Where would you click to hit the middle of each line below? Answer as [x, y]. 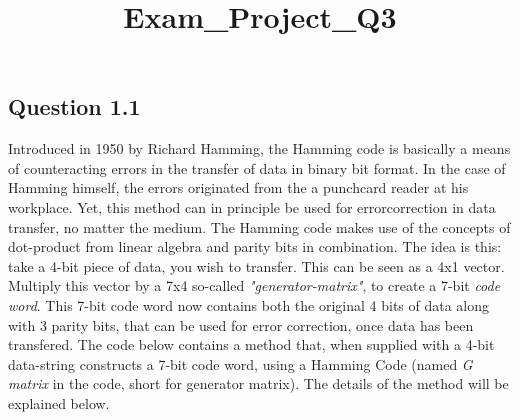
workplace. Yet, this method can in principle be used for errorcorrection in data [252, 206]
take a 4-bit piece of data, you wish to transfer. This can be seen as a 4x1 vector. [256, 265]
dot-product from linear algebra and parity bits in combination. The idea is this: [255, 246]
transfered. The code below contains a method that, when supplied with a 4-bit [251, 344]
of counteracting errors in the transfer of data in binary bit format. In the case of [257, 167]
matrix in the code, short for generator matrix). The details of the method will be [258, 383]
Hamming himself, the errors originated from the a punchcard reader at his [238, 187]
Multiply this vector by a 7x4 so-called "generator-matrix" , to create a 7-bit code [254, 285]
